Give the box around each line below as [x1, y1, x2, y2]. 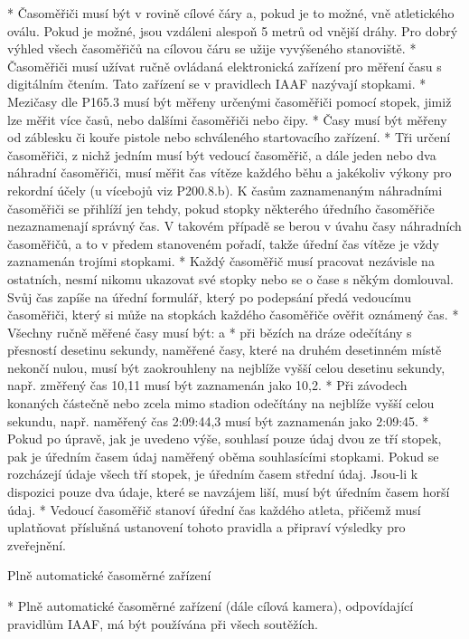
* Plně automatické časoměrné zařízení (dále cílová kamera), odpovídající [7, 596, 414, 615]
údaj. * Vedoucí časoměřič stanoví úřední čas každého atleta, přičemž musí [7, 500, 421, 519]
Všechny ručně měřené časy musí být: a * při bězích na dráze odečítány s [7, 322, 412, 341]
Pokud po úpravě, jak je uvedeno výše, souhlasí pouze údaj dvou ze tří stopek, [7, 429, 442, 448]
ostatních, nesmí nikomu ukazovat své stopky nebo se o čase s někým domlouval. [7, 269, 454, 288]
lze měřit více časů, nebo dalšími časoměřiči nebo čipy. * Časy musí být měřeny [7, 110, 447, 129]
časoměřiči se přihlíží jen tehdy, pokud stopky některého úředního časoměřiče [7, 198, 435, 217]
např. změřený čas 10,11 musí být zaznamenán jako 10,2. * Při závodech [7, 376, 408, 395]
